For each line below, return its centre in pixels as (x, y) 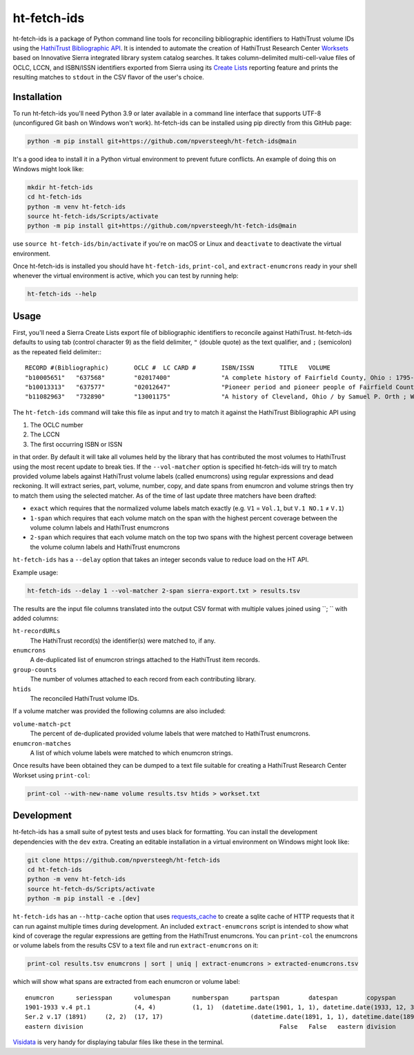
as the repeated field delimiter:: (57, 351)
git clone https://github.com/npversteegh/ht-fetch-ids (124, 860)
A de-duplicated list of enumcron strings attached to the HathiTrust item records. (145, 660)
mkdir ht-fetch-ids (60, 187)
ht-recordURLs (37, 631)
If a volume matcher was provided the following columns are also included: (119, 711)
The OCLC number (57, 425)
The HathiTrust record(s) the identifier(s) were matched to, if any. (123, 640)
